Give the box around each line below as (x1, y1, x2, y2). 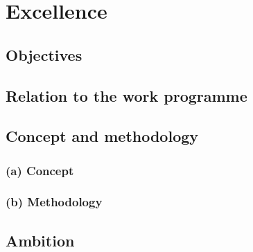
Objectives (6, 44, 82, 65)
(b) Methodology (6, 193, 103, 210)
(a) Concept (6, 161, 74, 179)
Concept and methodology (6, 125, 199, 147)
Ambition (6, 229, 75, 251)
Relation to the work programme (6, 84, 247, 106)
